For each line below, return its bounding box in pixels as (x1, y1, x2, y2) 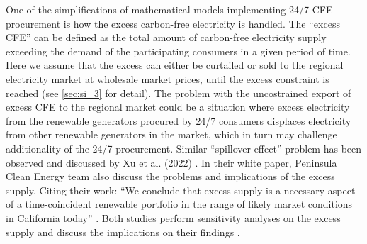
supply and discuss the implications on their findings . (6, 224, 240, 239)
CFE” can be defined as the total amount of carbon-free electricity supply (6, 30, 327, 45)
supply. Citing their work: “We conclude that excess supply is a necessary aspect (6, 182, 356, 197)
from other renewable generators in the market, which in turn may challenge (6, 127, 337, 142)
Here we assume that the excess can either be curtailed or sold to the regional (6, 57, 344, 72)
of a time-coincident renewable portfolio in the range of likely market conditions (6, 196, 353, 211)
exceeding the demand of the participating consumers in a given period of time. (6, 43, 351, 58)
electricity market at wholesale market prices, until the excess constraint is (6, 71, 329, 86)
